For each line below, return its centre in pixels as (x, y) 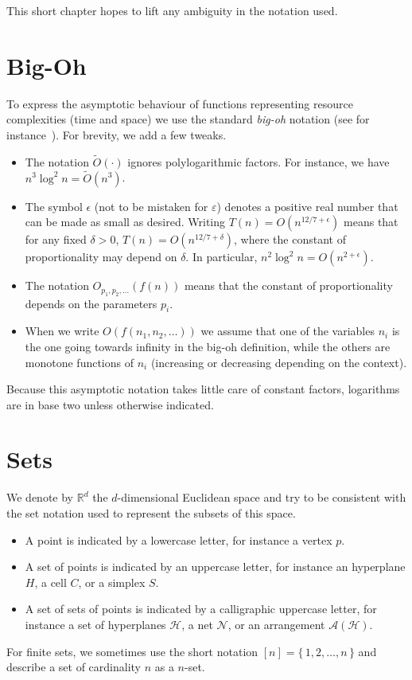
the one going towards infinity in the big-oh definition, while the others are (208, 346)
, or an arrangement (276, 624)
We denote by (40, 497)
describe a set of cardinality (74, 667)
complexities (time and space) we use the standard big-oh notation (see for (188, 119)
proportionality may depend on (101, 257)
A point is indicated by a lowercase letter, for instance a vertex (179, 539)
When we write (62, 331)
